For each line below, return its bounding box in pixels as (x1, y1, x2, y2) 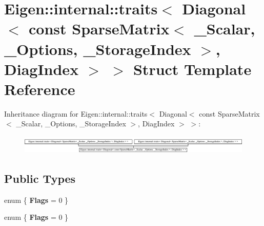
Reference (4, 78, 75, 99)
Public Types (4, 171, 76, 186)
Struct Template (133, 58, 252, 79)
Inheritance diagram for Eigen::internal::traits (4, 108, 148, 119)
